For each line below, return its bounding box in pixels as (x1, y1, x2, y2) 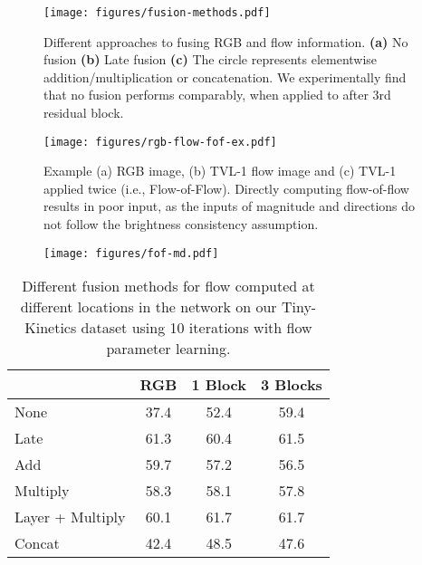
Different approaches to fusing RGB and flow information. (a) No (43, 32, 408, 51)
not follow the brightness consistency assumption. (43, 215, 319, 234)
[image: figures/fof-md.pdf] (43, 246, 219, 260)
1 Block (191, 374, 246, 396)
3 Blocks (260, 374, 322, 396)
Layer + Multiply (14, 506, 126, 528)
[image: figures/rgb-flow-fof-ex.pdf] (43, 135, 277, 148)
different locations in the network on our (20, 296, 277, 318)
